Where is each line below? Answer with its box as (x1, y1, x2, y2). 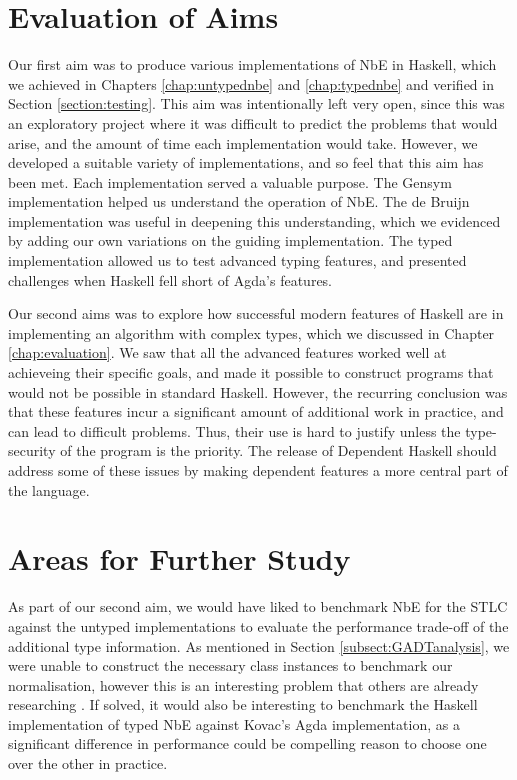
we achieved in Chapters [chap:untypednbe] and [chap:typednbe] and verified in (8, 73, 494, 94)
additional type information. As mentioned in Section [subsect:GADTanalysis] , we (8, 635, 510, 656)
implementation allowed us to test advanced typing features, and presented (8, 250, 467, 271)
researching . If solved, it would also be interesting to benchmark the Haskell (8, 694, 478, 715)
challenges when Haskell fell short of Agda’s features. (8, 269, 333, 290)
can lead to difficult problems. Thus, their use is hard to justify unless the (8, 420, 461, 441)
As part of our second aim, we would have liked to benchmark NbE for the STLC (8, 596, 508, 617)
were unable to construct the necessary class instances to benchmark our (8, 655, 453, 676)
